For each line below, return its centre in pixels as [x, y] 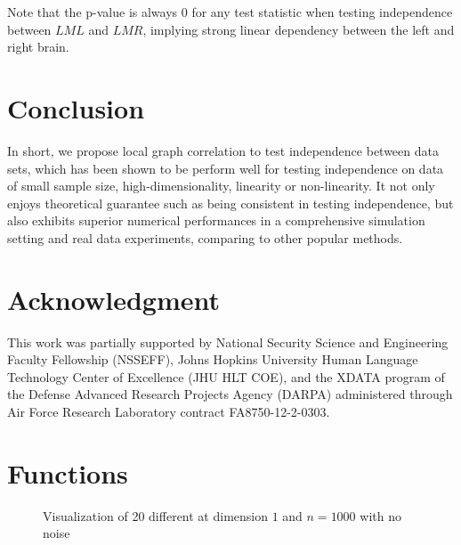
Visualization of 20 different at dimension [155, 515]
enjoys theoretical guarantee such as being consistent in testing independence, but [230, 203]
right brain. [38, 47]
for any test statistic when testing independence [322, 12]
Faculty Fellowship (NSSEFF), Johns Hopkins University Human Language [213, 359]
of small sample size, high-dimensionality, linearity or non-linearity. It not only [221, 186]
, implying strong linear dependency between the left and [299, 29]
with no [380, 515]
